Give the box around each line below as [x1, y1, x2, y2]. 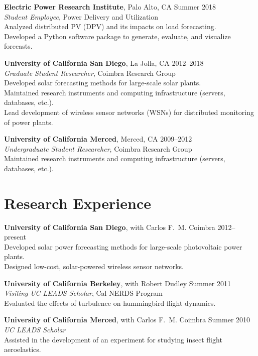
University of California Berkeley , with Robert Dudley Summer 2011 [4, 278, 231, 288]
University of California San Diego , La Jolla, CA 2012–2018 [4, 57, 204, 68]
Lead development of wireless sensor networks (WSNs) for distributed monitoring [4, 106, 254, 117]
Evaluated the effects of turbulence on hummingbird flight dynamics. [4, 297, 216, 308]
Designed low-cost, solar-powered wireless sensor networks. [4, 261, 184, 271]
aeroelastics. [4, 344, 41, 354]
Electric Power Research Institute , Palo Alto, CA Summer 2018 [4, 2, 216, 12]
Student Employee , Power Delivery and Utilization [4, 11, 158, 22]
